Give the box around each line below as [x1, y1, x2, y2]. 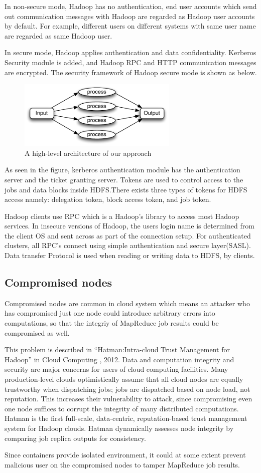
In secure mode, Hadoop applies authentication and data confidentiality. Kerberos [5, 47, 256, 58]
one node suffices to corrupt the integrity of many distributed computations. [5, 403, 239, 413]
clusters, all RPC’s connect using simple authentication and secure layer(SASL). [5, 240, 251, 251]
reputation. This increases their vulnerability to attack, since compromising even [5, 393, 252, 404]
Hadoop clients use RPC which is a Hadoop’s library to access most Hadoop [5, 210, 239, 221]
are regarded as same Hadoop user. [5, 30, 112, 41]
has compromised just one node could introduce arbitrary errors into [5, 308, 215, 318]
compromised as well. [5, 327, 70, 338]
